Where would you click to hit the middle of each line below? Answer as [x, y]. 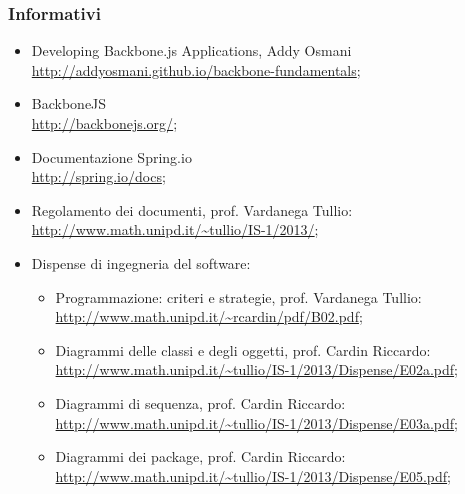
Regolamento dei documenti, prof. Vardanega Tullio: [192, 209]
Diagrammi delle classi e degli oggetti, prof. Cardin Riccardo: [243, 349]
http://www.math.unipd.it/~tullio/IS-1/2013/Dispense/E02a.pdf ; [256, 369]
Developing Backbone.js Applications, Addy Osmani [191, 50]
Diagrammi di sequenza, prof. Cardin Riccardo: [200, 402]
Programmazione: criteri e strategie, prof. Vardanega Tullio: [238, 296]
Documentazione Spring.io [111, 156]
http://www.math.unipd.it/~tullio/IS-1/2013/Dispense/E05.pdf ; [253, 475]
